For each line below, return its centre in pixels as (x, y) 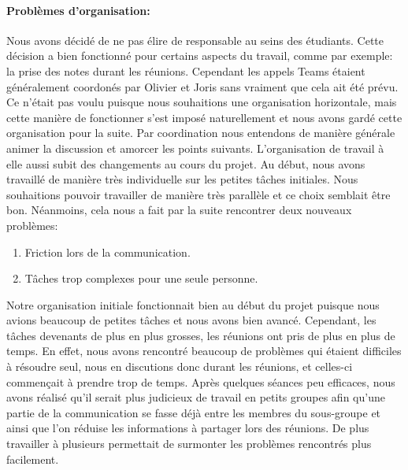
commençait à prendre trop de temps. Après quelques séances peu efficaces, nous (201, 381)
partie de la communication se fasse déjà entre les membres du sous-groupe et (194, 412)
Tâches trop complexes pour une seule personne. (141, 278)
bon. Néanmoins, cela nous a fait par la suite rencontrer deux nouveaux (179, 210)
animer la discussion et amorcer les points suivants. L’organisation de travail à (195, 148)
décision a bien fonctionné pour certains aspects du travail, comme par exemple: (200, 56)
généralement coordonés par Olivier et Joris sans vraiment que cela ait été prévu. (202, 86)
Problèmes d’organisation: (78, 10)
